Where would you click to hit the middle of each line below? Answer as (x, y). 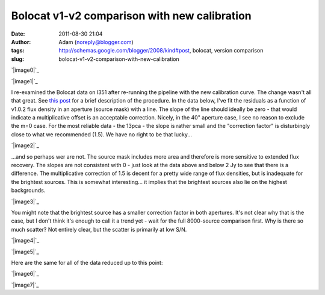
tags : (18, 51)
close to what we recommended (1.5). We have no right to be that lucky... (102, 134)
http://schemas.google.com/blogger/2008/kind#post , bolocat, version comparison (161, 51)
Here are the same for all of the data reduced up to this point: (87, 262)
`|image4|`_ (25, 241)
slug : (17, 59)
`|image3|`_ (25, 201)
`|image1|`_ (25, 81)
